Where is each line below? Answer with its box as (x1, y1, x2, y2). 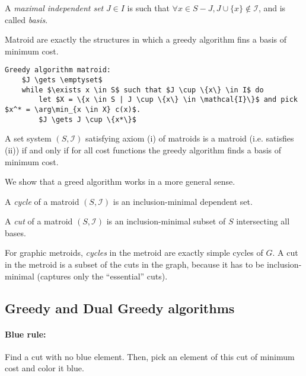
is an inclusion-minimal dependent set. (113, 195, 253, 207)
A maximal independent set (5, 2, 104, 14)
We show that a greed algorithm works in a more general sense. (5, 175, 235, 188)
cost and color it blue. (5, 362, 84, 374)
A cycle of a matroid (5, 195, 79, 207)
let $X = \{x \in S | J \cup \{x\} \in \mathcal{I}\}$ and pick (39, 95, 298, 104)
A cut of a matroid (5, 215, 73, 227)
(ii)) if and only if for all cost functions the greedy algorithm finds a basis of (5, 143, 282, 156)
